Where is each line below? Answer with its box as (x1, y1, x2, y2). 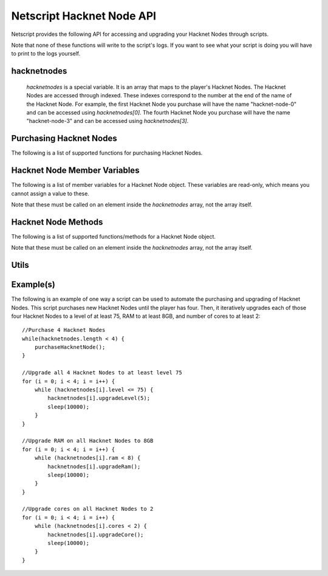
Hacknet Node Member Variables (11, 165, 140, 176)
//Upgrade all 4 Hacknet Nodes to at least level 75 (22, 369, 182, 376)
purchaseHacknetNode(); (34, 344, 106, 351)
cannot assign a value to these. (11, 189, 89, 197)
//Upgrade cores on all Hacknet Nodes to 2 (22, 505, 154, 513)
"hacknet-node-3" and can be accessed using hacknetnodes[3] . (26, 118, 189, 125)
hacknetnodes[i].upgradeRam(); (47, 463, 141, 470)
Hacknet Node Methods (11, 217, 103, 227)
